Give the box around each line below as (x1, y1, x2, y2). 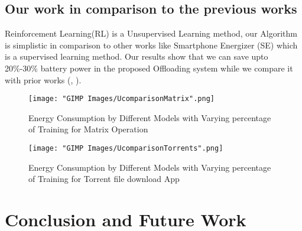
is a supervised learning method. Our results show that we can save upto (5, 50, 268, 63)
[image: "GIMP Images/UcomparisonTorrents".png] (28, 144, 223, 153)
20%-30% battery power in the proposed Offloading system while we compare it (5, 61, 293, 74)
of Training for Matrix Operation (28, 123, 148, 135)
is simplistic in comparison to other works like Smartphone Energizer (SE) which (5, 38, 298, 51)
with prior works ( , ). (5, 73, 82, 86)
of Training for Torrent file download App (28, 173, 180, 185)
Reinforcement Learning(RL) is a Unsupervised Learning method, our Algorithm (5, 27, 297, 40)
